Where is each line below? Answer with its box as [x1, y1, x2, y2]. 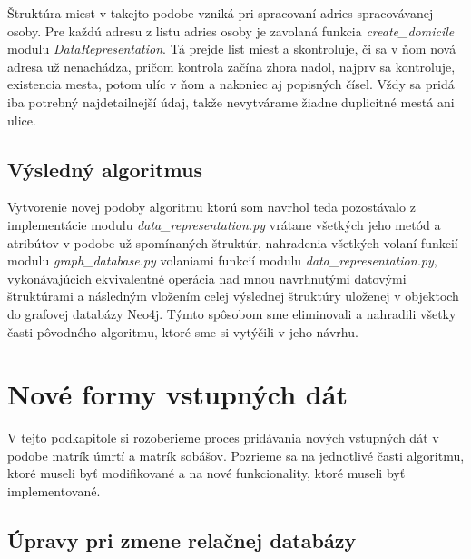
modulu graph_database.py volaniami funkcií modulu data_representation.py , [7, 251, 437, 270]
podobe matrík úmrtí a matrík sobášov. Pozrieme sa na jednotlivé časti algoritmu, [7, 445, 465, 464]
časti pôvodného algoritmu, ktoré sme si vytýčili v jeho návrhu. [7, 322, 358, 341]
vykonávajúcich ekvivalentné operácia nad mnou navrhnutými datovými [7, 268, 407, 287]
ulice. [7, 110, 36, 129]
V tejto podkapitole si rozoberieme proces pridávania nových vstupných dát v [7, 428, 439, 447]
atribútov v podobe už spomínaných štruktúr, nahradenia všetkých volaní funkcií [7, 233, 458, 252]
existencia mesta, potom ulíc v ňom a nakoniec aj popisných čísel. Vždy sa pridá [7, 75, 455, 94]
